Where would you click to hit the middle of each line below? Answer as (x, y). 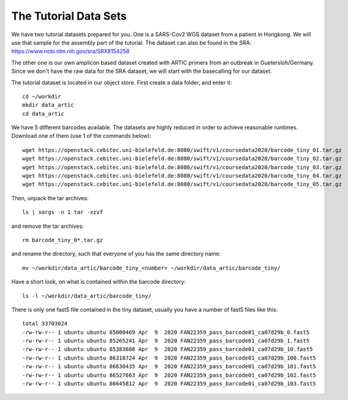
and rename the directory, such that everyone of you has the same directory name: (116, 254)
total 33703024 (45, 324)
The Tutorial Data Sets (69, 16)
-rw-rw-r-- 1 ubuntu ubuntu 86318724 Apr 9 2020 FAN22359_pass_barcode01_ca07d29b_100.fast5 (169, 358)
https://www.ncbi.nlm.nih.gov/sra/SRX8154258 (70, 51)
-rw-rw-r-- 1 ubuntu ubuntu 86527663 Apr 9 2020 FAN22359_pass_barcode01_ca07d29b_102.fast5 (169, 375)
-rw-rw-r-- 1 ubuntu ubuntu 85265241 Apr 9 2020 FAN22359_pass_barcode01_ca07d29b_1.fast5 (166, 341)
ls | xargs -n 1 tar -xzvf (63, 212)
